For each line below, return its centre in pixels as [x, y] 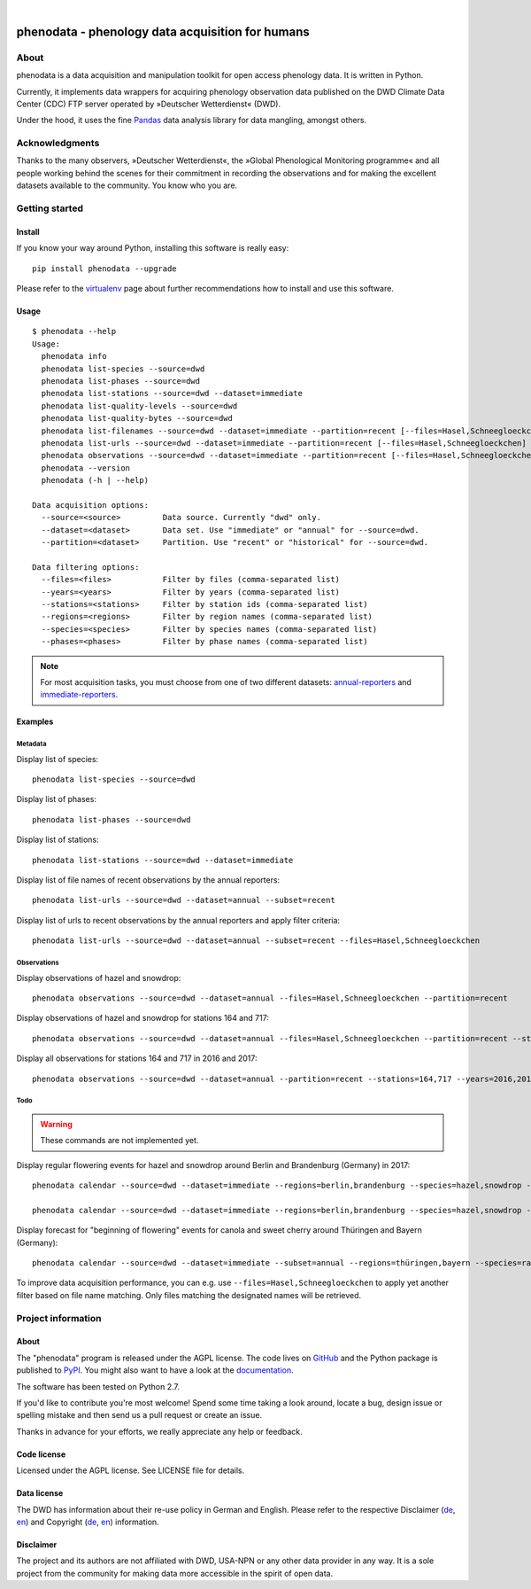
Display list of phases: [57, 799]
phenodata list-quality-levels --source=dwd [139, 406]
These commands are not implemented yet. [119, 1141]
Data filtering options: [86, 567]
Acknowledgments [58, 144]
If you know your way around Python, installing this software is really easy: [153, 248]
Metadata [31, 744]
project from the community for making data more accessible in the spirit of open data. [175, 1573]
